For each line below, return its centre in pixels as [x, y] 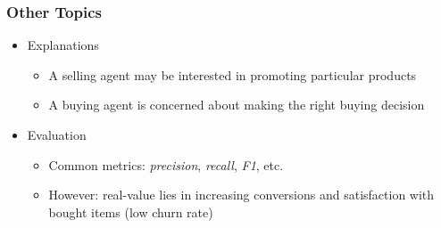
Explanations [63, 45]
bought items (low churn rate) [131, 212]
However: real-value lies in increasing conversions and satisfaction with [241, 195]
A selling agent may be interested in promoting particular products [233, 74]
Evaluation [57, 134]
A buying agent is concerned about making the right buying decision [237, 105]
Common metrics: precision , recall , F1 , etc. [166, 164]
